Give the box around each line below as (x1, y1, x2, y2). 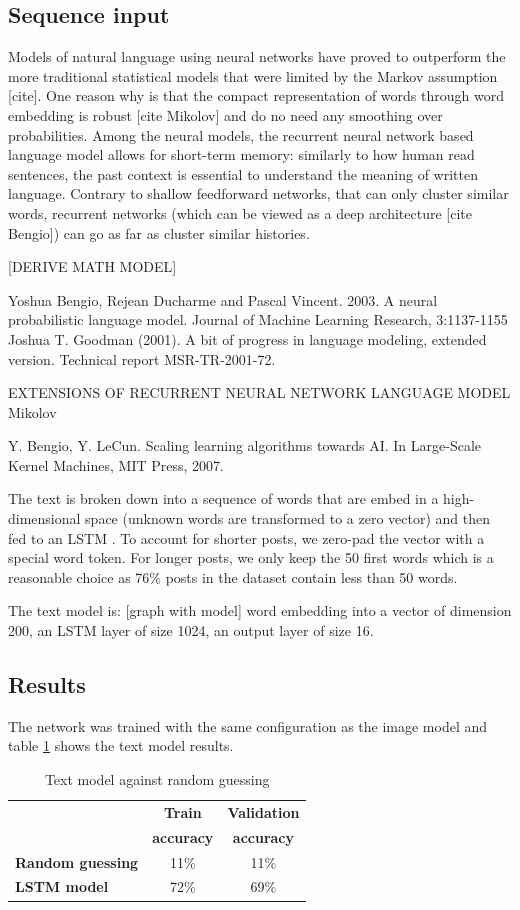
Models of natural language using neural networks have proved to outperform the (8, 46, 506, 67)
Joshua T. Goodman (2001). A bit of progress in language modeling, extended (8, 328, 487, 349)
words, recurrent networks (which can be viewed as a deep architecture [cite (8, 202, 473, 223)
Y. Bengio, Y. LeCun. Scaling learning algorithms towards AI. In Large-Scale (8, 435, 482, 456)
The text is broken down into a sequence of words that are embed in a (8, 488, 439, 509)
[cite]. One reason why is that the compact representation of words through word (8, 85, 504, 106)
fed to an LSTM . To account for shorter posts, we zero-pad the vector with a (8, 527, 485, 548)
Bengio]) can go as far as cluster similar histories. (8, 222, 310, 243)
